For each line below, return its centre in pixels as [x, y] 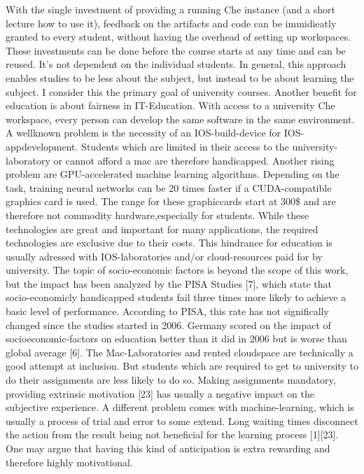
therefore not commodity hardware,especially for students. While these [157, 215]
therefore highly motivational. [69, 462]
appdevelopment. [42, 146]
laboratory [28, 160]
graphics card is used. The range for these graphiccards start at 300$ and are [171, 201]
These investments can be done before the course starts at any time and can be [176, 50]
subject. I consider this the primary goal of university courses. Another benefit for [181, 91]
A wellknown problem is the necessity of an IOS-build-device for [143, 133]
